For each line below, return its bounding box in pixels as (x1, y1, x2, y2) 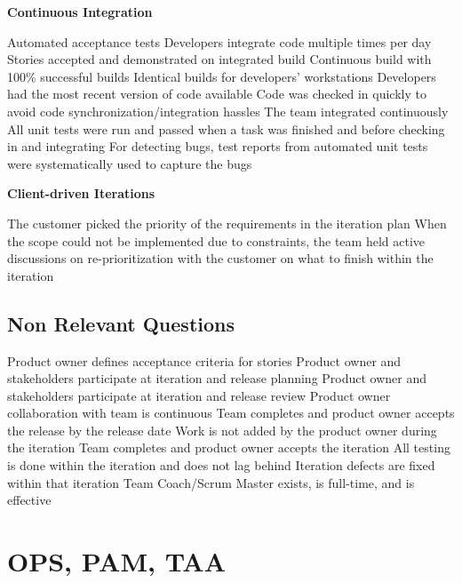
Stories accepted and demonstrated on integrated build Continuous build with (7, 50, 432, 68)
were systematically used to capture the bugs (7, 154, 252, 172)
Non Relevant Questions (7, 309, 235, 337)
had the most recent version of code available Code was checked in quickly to (7, 84, 426, 103)
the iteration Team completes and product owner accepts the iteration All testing (7, 438, 450, 457)
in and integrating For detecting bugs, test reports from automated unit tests (7, 137, 428, 156)
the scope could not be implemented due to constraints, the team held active (7, 231, 426, 250)
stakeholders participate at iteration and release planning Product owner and (7, 369, 427, 387)
